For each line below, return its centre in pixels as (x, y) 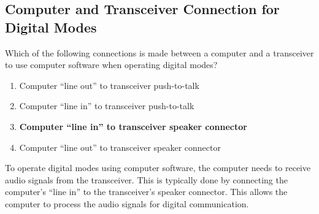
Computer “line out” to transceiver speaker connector (120, 147)
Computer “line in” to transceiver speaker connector (133, 126)
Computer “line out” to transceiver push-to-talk (109, 85)
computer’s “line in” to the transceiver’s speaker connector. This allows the (146, 192)
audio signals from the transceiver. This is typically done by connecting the (146, 179)
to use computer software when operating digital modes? (111, 65)
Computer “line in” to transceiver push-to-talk (107, 106)
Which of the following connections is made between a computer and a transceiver (159, 52)
